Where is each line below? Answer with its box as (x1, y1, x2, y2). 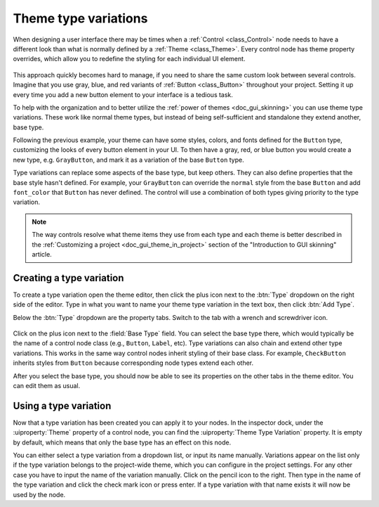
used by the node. (13, 490, 66, 499)
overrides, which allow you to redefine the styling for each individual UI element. (13, 55, 246, 63)
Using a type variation (13, 399, 112, 411)
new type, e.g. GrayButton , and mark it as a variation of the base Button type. (13, 155, 245, 164)
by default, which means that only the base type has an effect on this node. (13, 438, 232, 447)
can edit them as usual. (13, 382, 81, 390)
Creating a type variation (13, 271, 124, 284)
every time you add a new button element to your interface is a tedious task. (13, 90, 233, 98)
